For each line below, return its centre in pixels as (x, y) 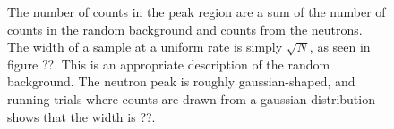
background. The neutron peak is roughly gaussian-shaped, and (181, 81)
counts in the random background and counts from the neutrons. (185, 29)
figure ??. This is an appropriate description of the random (169, 64)
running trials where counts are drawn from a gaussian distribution (191, 98)
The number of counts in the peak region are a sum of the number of (197, 12)
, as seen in (340, 47)
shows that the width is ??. (81, 116)
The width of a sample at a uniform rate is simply (145, 47)
